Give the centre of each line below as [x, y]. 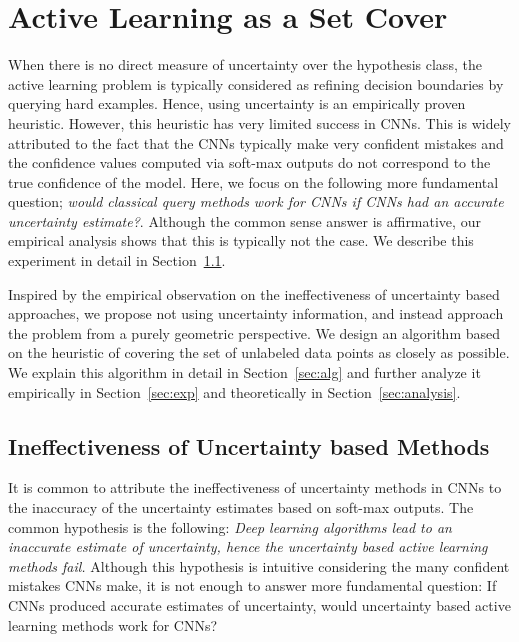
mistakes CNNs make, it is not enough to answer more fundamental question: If [252, 585]
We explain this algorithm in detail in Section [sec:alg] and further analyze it [244, 372]
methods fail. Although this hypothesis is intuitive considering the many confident [259, 565]
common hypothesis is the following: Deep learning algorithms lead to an [230, 526]
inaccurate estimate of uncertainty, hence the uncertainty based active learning [248, 546]
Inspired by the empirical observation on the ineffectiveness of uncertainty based [254, 293]
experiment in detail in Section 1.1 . [117, 260]
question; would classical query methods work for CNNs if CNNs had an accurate [256, 201]
